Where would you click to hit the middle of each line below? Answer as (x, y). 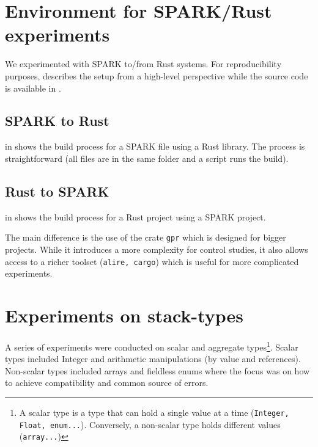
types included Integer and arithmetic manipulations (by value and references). (153, 359)
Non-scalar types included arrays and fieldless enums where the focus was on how (157, 370)
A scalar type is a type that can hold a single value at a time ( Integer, (154, 412)
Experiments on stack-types (124, 315)
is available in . (33, 88)
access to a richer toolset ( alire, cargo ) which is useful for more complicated (152, 261)
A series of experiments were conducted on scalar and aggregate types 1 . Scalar (152, 346)
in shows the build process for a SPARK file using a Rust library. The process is (155, 146)
